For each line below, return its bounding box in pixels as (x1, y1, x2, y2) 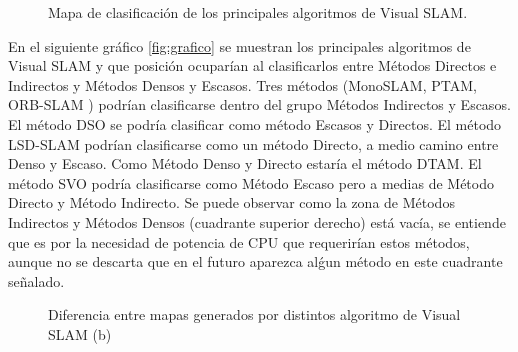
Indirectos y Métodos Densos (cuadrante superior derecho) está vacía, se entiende (8, 211, 506, 232)
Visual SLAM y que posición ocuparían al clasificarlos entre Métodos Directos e (8, 55, 497, 76)
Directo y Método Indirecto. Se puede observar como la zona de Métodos (8, 192, 455, 213)
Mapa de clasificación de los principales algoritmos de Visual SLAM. (48, 2, 468, 22)
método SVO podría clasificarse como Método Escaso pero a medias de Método (8, 172, 494, 193)
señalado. (8, 270, 65, 291)
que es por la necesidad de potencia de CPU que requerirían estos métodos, (8, 231, 470, 252)
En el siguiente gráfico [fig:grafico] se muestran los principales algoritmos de (8, 35, 471, 56)
